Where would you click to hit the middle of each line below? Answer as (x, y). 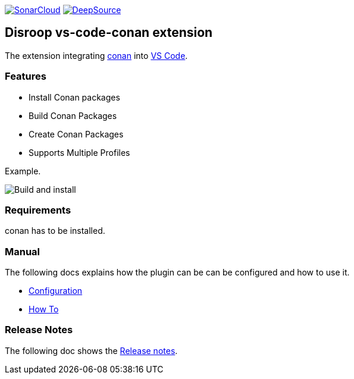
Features (26, 76)
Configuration (56, 291)
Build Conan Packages (73, 115)
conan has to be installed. (55, 231)
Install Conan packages (74, 97)
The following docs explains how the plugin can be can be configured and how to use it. (177, 272)
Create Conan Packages (76, 134)
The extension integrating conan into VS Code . (96, 55)
